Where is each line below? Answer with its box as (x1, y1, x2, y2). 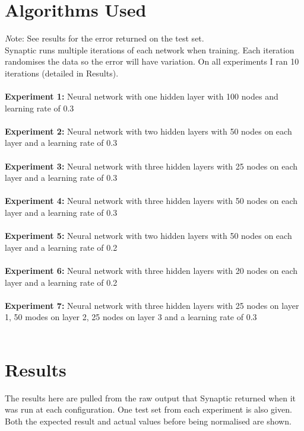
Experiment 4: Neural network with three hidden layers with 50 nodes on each (5, 194, 298, 207)
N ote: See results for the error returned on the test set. (5, 32, 204, 44)
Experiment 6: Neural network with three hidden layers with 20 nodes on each (5, 264, 298, 276)
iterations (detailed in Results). (5, 66, 119, 79)
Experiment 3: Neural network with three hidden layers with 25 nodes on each (5, 159, 298, 172)
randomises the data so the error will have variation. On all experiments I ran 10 (5, 55, 299, 68)
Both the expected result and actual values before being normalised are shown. (5, 414, 292, 427)
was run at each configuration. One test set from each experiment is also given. (5, 403, 292, 416)
